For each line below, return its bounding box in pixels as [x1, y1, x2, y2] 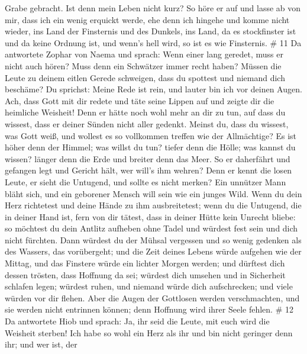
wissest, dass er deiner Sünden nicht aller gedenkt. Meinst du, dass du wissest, [5, 117, 289, 130]
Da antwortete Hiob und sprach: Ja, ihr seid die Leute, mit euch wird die [5, 315, 270, 327]
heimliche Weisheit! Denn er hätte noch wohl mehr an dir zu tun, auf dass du [5, 106, 286, 118]
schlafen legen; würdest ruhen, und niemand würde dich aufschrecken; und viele [5, 280, 293, 292]
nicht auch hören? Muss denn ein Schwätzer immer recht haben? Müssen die [5, 59, 282, 72]
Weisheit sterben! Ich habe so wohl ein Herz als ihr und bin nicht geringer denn [5, 326, 293, 339]
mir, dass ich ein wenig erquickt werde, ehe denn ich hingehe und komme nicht [5, 13, 290, 25]
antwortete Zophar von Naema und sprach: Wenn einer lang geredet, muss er [5, 48, 284, 60]
